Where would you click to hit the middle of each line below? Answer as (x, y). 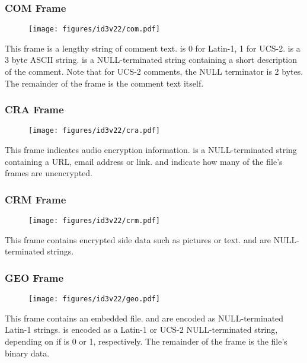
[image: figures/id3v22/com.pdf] (94, 29)
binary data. (27, 353)
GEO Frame (34, 277)
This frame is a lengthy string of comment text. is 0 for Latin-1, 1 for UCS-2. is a (153, 48)
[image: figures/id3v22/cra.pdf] (94, 131)
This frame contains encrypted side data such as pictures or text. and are (138, 239)
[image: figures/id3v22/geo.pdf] (94, 299)
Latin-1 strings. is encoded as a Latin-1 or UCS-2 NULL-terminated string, (141, 329)
